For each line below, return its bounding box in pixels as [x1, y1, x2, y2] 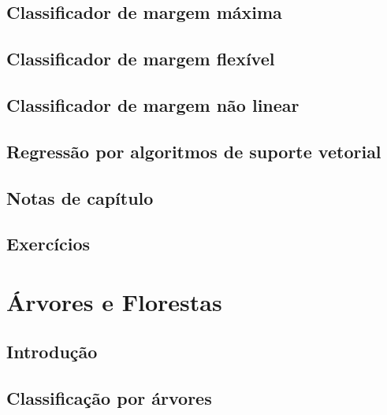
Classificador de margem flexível [6, 46, 275, 71]
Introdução [6, 339, 98, 364]
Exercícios [6, 232, 91, 256]
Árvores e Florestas [6, 285, 222, 317]
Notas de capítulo [6, 185, 154, 209]
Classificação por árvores [6, 386, 212, 410]
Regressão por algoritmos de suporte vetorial [6, 139, 381, 163]
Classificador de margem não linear [6, 92, 300, 117]
